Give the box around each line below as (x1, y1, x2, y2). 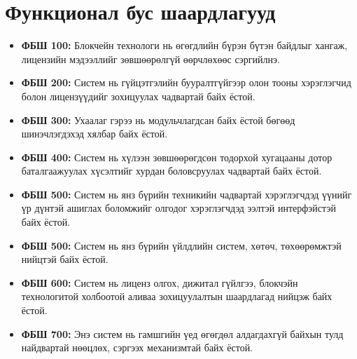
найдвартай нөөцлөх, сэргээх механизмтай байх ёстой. (21, 340, 253, 355)
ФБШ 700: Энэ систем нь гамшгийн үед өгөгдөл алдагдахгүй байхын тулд (21, 326, 344, 341)
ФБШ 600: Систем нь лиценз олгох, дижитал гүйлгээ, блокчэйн (21, 275, 298, 290)
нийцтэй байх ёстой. (21, 252, 108, 266)
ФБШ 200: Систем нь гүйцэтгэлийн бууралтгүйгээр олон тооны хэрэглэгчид (21, 75, 351, 90)
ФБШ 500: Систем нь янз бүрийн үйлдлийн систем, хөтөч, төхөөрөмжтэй (21, 238, 342, 252)
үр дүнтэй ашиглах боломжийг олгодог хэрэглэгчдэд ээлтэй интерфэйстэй (21, 201, 336, 215)
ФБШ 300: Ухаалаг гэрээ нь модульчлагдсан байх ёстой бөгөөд (21, 112, 295, 127)
